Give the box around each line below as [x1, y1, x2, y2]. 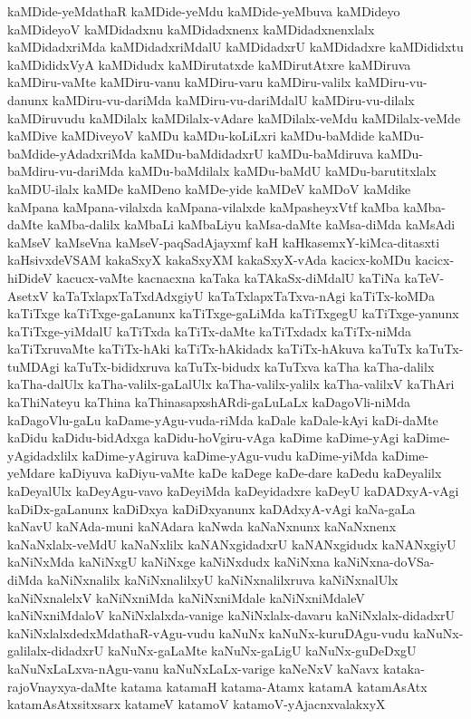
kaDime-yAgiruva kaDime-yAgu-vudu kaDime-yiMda [82, 445, 379, 464]
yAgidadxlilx [7, 445, 78, 464]
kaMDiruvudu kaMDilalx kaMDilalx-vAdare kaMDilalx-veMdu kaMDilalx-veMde [7, 108, 461, 127]
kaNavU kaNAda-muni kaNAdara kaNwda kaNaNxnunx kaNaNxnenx [7, 517, 397, 536]
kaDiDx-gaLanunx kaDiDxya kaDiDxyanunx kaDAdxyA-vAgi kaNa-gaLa [7, 499, 416, 518]
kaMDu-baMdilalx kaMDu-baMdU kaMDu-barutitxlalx [128, 161, 437, 180]
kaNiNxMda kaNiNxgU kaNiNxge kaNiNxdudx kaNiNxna [7, 552, 330, 571]
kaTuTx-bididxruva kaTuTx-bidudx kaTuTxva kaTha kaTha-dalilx [63, 356, 435, 375]
